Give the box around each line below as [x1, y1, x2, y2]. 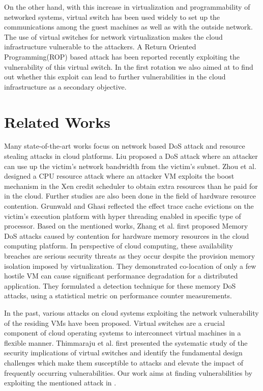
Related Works [4, 111, 111, 132]
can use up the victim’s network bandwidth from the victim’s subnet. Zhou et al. [4, 160, 256, 171]
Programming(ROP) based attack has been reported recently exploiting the [4, 51, 240, 62]
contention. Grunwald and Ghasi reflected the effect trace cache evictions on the [4, 201, 254, 211]
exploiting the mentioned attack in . [4, 377, 116, 388]
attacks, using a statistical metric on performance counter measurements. [4, 290, 232, 301]
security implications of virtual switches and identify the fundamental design [4, 347, 243, 358]
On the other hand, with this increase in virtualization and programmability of [4, 2, 250, 12]
